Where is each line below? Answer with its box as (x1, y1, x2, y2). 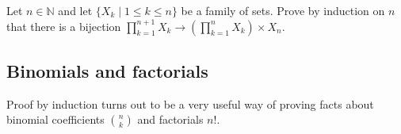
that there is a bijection (6, 17, 121, 34)
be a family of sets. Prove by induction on (181, 2, 385, 18)
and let (58, 2, 93, 18)
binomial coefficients (6, 111, 105, 128)
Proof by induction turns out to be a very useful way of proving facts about (6, 95, 374, 112)
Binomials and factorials (6, 58, 208, 82)
